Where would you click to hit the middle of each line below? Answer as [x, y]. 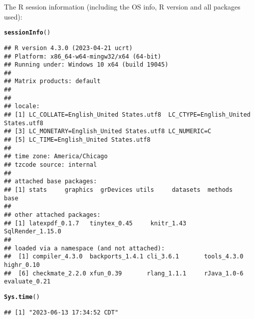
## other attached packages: [52, 215]
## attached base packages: [51, 182]
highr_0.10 [22, 265]
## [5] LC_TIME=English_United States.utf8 [77, 140]
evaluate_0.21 [27, 282]
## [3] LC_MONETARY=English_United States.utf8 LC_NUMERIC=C [108, 131]
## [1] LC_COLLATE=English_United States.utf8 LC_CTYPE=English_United [127, 115]
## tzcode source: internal [51, 165]
